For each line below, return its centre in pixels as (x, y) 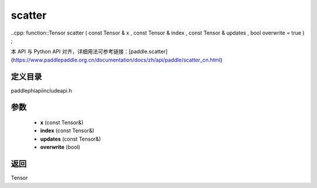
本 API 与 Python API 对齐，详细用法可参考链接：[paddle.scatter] (89, 52)
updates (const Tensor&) (70, 139)
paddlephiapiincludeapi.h (41, 90)
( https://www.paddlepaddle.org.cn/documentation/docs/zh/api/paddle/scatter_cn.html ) (117, 60)
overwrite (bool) (60, 147)
